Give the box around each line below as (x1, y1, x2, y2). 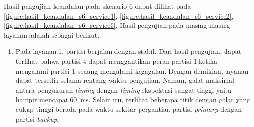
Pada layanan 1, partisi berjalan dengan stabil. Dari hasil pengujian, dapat (15, 46, 242, 56)
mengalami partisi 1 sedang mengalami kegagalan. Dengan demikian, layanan (15, 65, 249, 76)
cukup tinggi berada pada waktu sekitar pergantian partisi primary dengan (15, 103, 242, 114)
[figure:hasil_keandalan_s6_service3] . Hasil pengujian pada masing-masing (4, 20, 230, 30)
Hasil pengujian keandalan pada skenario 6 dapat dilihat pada (4, 1, 191, 11)
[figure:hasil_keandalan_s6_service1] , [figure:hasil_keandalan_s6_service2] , (4, 10, 234, 21)
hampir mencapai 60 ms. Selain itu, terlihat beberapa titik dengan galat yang (15, 94, 251, 104)
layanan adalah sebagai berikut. (4, 29, 100, 40)
